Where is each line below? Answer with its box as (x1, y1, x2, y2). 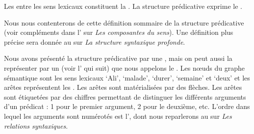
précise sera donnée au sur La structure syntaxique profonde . (4, 36, 185, 47)
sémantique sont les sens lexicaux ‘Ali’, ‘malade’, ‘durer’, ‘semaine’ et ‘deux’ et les (4, 72, 250, 82)
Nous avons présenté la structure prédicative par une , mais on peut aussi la (4, 53, 232, 63)
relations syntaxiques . (4, 120, 68, 131)
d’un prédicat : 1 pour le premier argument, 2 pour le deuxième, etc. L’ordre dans (4, 101, 250, 111)
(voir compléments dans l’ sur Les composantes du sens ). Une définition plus (4, 27, 233, 37)
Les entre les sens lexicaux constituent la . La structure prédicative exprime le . (4, 1, 242, 11)
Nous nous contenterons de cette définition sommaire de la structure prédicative (4, 17, 244, 27)
